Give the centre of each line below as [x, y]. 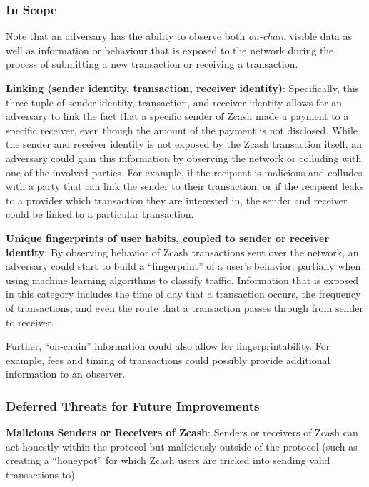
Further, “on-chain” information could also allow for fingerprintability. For [168, 346]
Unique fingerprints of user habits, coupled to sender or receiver [168, 237]
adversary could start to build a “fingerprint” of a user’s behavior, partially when [183, 266]
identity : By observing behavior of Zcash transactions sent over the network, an [182, 252]
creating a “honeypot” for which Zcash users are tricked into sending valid [168, 460]
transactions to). [42, 474]
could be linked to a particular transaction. [100, 214]
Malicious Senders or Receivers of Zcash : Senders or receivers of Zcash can [182, 432]
